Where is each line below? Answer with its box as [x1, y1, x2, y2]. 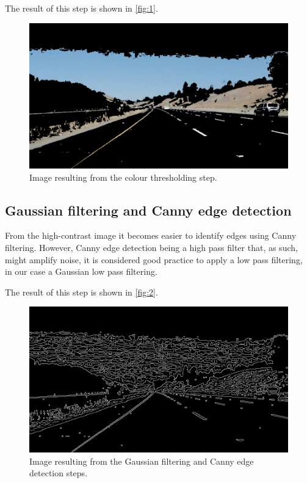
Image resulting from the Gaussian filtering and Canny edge [29, 454, 254, 467]
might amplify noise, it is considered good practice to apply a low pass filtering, [5, 253, 303, 266]
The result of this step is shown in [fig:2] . [5, 285, 158, 298]
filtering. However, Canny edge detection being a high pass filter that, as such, [5, 241, 298, 254]
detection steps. [29, 467, 88, 479]
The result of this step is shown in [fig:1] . [5, 2, 158, 14]
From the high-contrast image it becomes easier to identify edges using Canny [5, 229, 297, 242]
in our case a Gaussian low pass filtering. [5, 265, 157, 278]
